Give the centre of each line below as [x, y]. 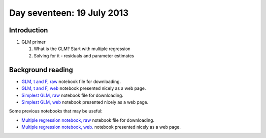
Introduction [29, 30]
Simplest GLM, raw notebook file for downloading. [72, 95]
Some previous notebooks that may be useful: [56, 111]
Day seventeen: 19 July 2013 [69, 13]
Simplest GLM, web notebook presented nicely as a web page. [85, 102]
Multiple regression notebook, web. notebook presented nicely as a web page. [101, 127]
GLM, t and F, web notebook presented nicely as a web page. [84, 88]
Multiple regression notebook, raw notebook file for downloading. [88, 120]
